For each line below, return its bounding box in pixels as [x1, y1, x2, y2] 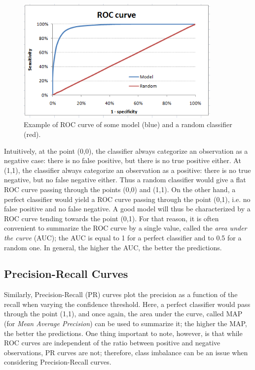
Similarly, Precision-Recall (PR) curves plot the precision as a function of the [4, 289, 238, 300]
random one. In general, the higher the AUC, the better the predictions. [4, 242, 222, 252]
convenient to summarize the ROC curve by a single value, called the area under [4, 223, 247, 233]
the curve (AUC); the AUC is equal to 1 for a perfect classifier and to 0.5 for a [4, 232, 242, 242]
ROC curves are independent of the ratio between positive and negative [4, 337, 220, 348]
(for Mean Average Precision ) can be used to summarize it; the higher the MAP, [4, 318, 247, 329]
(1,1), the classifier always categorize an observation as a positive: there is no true [4, 165, 251, 175]
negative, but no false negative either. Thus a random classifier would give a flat [4, 174, 246, 185]
